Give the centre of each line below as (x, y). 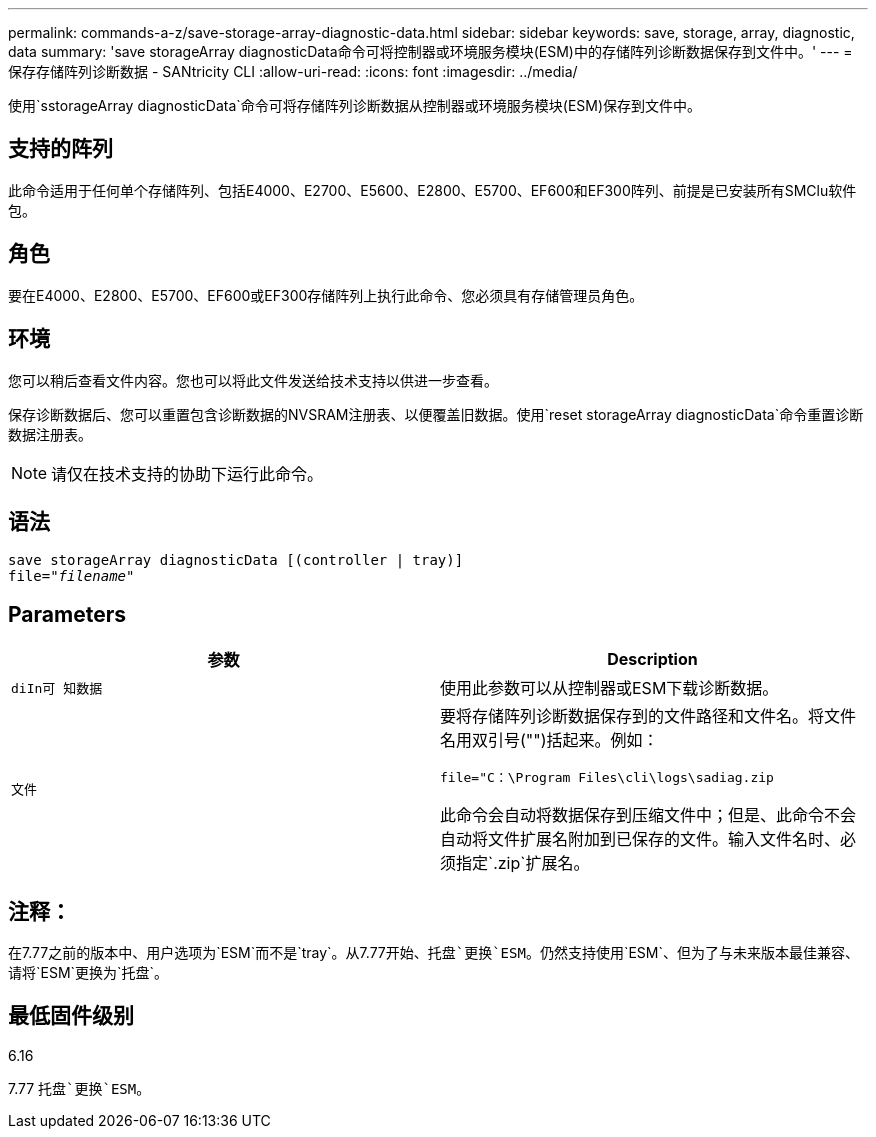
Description (652, 659)
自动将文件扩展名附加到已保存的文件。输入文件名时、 (640, 839)
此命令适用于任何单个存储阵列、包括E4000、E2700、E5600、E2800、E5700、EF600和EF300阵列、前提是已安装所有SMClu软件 (432, 190)
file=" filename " (71, 576)
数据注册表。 (50, 434)
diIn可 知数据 (57, 688)
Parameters (67, 614)
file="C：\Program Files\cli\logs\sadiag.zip (607, 778)
